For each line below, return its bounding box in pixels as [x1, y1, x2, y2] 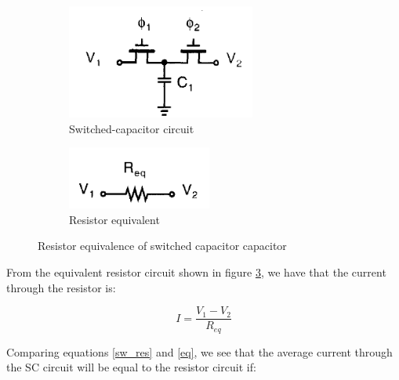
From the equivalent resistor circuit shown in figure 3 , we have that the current [6, 263, 386, 280]
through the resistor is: [6, 279, 116, 295]
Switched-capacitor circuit [69, 120, 194, 136]
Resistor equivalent [69, 211, 160, 227]
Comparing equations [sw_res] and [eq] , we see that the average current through [6, 343, 393, 360]
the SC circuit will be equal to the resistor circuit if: [6, 359, 256, 375]
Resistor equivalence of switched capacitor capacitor [38, 237, 287, 254]
